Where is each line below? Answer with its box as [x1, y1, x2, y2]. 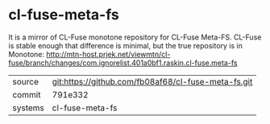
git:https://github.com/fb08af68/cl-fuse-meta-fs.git [52, 76, 253, 87]
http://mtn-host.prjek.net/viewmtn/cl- [45, 49, 171, 59]
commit [12, 89, 41, 100]
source [12, 76, 39, 87]
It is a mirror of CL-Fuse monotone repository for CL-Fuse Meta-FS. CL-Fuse [8, 32, 262, 42]
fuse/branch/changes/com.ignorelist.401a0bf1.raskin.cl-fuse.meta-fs [8, 58, 238, 68]
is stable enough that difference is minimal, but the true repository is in [8, 40, 243, 50]
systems [12, 102, 44, 114]
